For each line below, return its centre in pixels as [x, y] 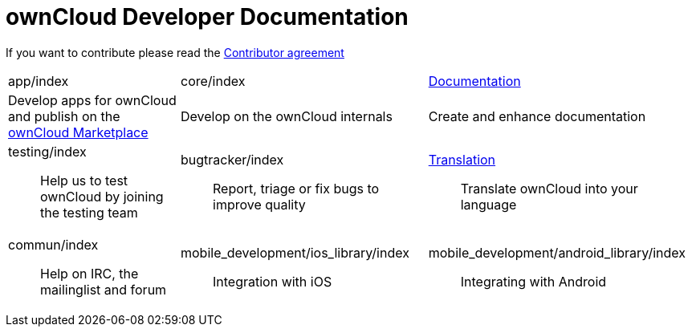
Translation [462, 159]
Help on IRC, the [90, 273]
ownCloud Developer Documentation [207, 17]
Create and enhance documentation [537, 116]
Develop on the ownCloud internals [287, 116]
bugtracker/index [232, 159]
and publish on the [64, 116]
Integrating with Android [533, 281]
